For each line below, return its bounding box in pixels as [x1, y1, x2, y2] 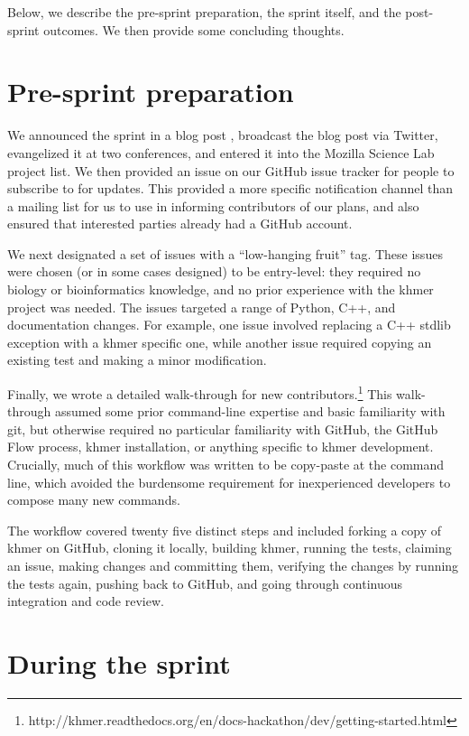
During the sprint [7, 645, 231, 681]
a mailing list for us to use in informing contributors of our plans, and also [7, 196, 419, 215]
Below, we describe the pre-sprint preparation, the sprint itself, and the [7, 3, 401, 21]
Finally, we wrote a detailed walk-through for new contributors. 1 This [7, 382, 392, 403]
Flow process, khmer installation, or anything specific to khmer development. [7, 437, 434, 456]
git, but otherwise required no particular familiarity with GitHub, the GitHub [7, 419, 438, 438]
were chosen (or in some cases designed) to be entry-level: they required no [7, 262, 421, 281]
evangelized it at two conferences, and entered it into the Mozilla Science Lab [7, 143, 435, 162]
